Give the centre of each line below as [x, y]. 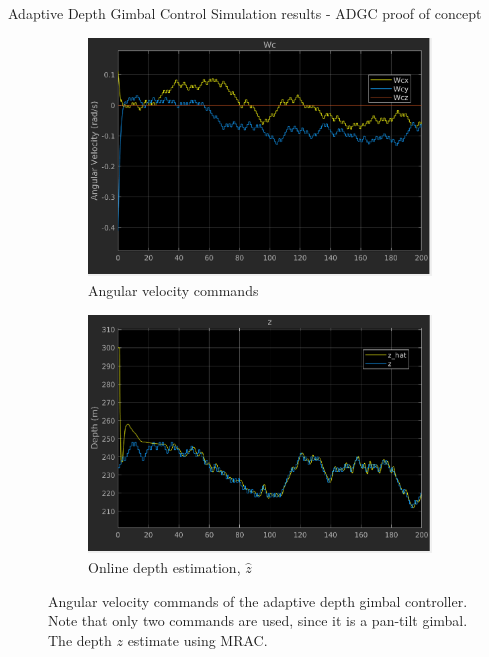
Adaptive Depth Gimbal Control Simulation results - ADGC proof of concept [245, 13]
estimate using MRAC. [197, 639]
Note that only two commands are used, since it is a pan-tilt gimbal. [258, 620]
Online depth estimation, [164, 566]
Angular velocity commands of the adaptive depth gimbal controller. [258, 600]
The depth [80, 639]
